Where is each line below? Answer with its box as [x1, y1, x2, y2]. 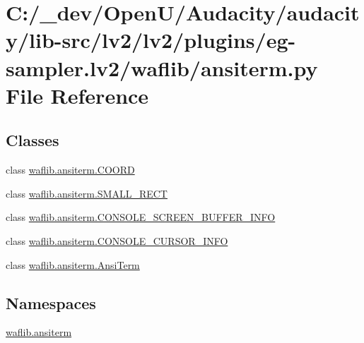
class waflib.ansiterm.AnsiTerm [6, 257, 140, 272]
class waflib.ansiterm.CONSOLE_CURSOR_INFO [6, 233, 228, 248]
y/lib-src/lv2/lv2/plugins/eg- [6, 25, 296, 54]
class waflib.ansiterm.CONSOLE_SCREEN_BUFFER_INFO [6, 210, 276, 224]
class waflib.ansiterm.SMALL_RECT [6, 186, 168, 200]
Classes [6, 129, 59, 151]
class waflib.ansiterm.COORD [6, 162, 135, 177]
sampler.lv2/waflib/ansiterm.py [6, 53, 318, 82]
